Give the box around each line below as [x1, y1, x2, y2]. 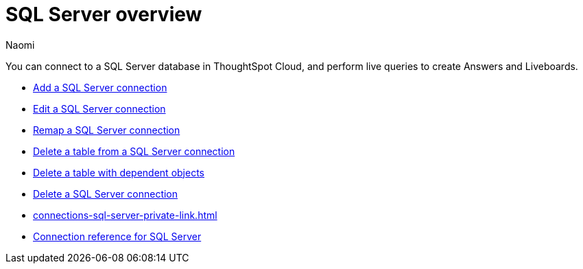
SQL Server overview [5, 3, 202, 26]
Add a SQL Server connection [33, 81, 167, 93]
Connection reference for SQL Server [33, 230, 202, 242]
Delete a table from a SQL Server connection [33, 145, 235, 157]
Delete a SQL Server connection [33, 187, 178, 200]
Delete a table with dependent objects [33, 166, 204, 178]
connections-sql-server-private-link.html [33, 209, 217, 221]
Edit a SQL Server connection [33, 102, 166, 115]
